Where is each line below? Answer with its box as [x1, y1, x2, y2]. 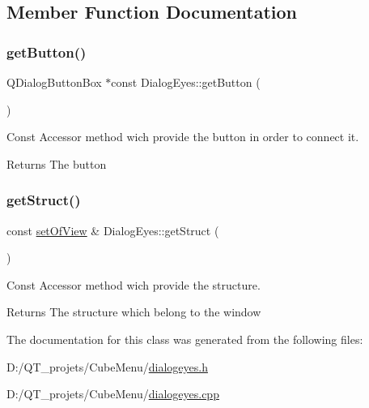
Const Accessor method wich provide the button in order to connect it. [6, 128, 359, 145]
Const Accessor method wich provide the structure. [6, 276, 261, 293]
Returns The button [6, 155, 107, 172]
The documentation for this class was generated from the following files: [6, 330, 363, 347]
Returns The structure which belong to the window [6, 303, 261, 320]
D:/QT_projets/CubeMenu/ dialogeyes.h [6, 358, 208, 375]
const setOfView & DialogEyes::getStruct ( [6, 221, 219, 238]
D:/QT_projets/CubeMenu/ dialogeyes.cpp [6, 385, 219, 402]
